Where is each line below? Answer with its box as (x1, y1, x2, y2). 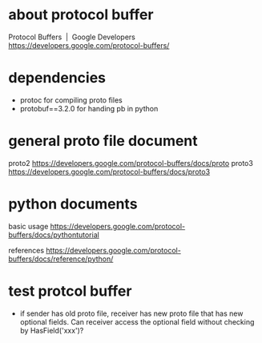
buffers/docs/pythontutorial (8, 230, 100, 240)
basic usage (8, 221, 49, 231)
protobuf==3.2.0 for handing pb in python (19, 103, 159, 113)
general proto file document (8, 132, 198, 150)
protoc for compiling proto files (19, 95, 123, 105)
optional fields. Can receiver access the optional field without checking (19, 317, 255, 326)
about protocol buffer (8, 6, 154, 24)
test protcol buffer (8, 282, 132, 300)
